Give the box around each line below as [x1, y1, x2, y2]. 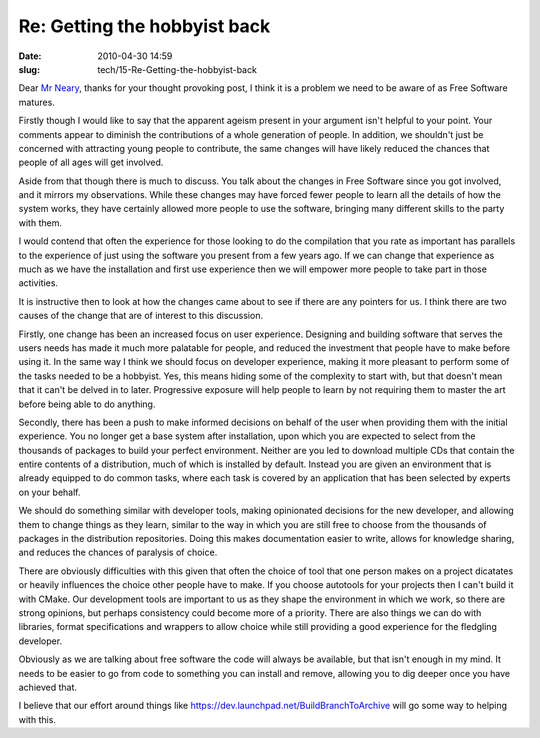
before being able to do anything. [18, 398, 156, 410]
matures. [18, 96, 55, 108]
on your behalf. [18, 486, 81, 498]
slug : [18, 63, 40, 75]
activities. [18, 277, 59, 289]
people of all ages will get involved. [18, 156, 164, 169]
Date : [18, 50, 42, 62]
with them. [18, 216, 62, 229]
